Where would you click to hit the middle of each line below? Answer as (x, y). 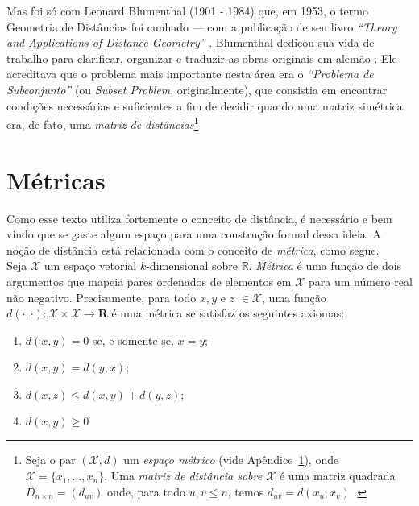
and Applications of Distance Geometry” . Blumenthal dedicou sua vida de (191, 42)
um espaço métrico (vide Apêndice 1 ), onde (231, 460)
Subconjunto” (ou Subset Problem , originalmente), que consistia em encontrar (197, 89)
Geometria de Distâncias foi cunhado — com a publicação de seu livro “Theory (202, 26)
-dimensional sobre (192, 265)
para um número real (361, 281)
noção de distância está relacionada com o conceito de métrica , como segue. (193, 249)
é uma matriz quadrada (337, 476)
